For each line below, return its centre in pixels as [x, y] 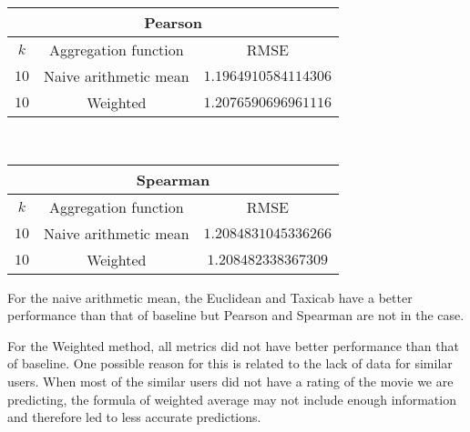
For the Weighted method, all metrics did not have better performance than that [233, 345]
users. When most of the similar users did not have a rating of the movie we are [230, 381]
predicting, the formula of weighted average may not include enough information [232, 399]
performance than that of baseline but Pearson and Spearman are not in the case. [236, 315]
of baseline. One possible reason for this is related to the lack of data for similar [230, 363]
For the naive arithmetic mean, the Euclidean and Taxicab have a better [210, 297]
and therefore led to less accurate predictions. [134, 417]
